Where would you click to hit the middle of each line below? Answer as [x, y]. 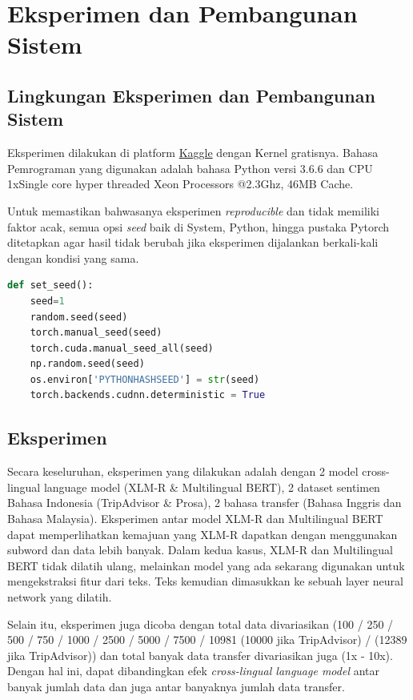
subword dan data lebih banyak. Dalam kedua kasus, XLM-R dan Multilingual [200, 550]
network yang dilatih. [60, 597]
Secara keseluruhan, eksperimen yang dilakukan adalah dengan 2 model [183, 471]
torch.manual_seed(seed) [96, 333]
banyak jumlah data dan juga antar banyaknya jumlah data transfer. [176, 686]
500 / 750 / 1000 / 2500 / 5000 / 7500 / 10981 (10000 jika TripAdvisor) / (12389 [207, 640]
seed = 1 [47, 301]
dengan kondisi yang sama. [73, 257]
